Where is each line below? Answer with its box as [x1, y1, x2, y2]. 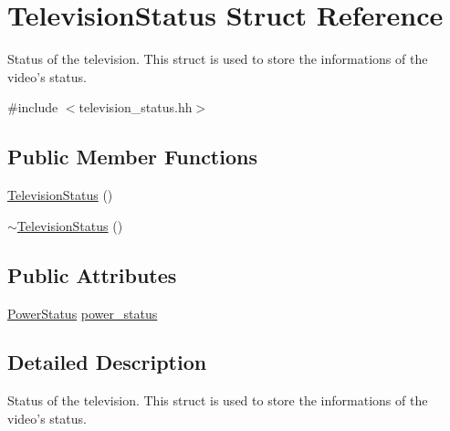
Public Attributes [7, 260, 177, 289]
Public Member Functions [7, 142, 257, 171]
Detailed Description [7, 348, 207, 376]
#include [7, 98, 58, 117]
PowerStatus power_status [7, 303, 158, 322]
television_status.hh [78, 98, 193, 117]
